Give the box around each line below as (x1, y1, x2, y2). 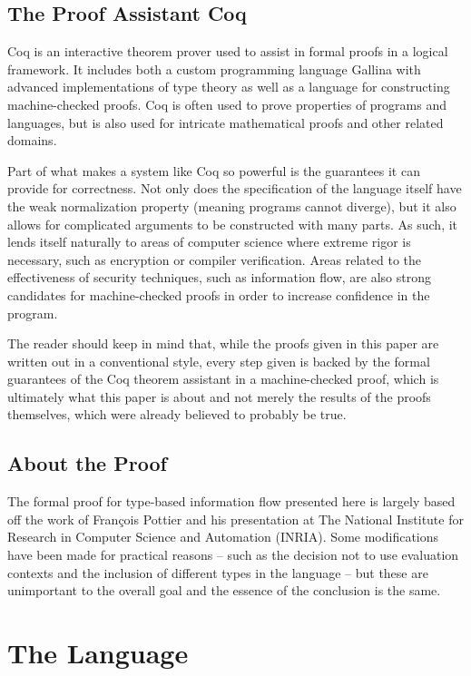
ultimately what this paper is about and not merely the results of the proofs (7, 387, 431, 406)
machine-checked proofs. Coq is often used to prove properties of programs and (7, 94, 446, 113)
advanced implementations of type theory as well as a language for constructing (7, 77, 450, 96)
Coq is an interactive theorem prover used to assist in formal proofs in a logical (7, 42, 448, 61)
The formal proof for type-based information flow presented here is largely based (7, 492, 456, 511)
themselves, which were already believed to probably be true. (7, 405, 347, 424)
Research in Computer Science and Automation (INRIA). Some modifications (7, 527, 439, 546)
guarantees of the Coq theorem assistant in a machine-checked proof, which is (7, 369, 439, 388)
